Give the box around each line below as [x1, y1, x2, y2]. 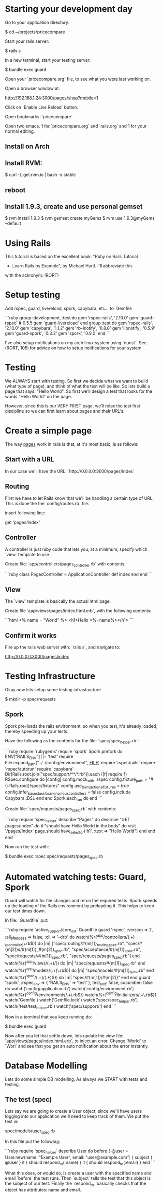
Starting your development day [5, 3, 133, 15]
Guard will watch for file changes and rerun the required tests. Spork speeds [5, 898, 158, 904]
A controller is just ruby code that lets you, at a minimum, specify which [5, 546, 147, 552]
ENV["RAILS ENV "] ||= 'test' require [5, 754, 74, 760]
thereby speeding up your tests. [5, 728, 69, 734]
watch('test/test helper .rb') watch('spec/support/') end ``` [5, 1003, 117, 1010]
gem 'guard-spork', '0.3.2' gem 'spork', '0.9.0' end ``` [5, 331, 111, 336]
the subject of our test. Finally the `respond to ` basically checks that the [5, 1180, 147, 1187]
